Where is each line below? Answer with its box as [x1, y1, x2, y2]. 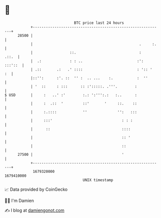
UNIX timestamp [82, 177, 113, 183]
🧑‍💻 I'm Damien [4, 198, 34, 203]
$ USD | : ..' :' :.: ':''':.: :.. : [4, 92, 137, 98]
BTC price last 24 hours [74, 20, 124, 25]
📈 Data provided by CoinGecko [4, 186, 68, 192]
